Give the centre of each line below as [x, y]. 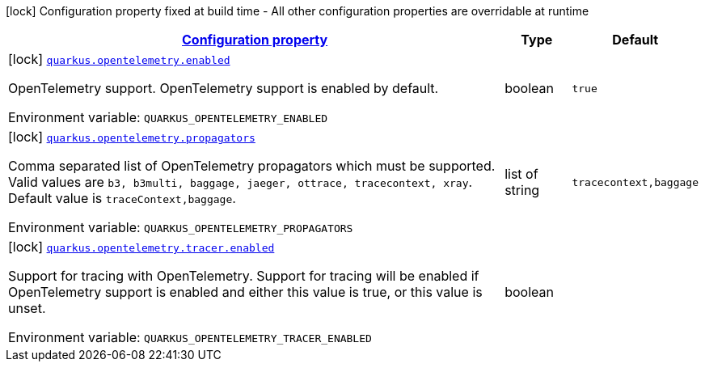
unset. [27, 308]
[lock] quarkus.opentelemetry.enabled [119, 59]
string [522, 190]
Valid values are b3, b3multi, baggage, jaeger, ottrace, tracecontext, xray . [241, 182]
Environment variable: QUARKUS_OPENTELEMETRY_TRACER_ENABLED [190, 337]
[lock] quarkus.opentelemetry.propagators [132, 137]
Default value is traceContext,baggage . [122, 198]
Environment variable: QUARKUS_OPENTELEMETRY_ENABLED [168, 117]
